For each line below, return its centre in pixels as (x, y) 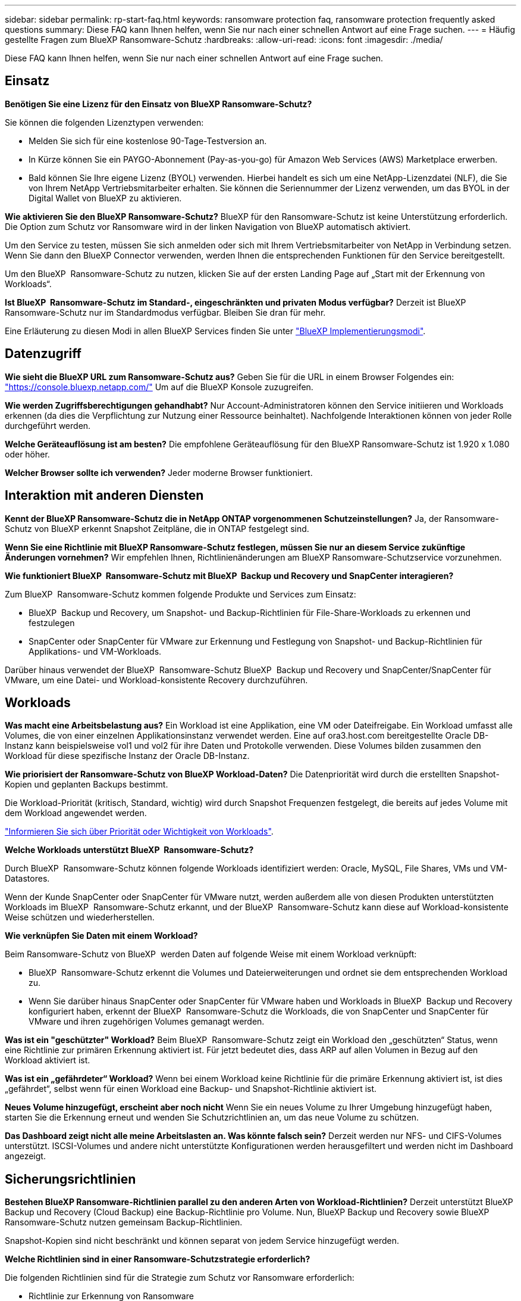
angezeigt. (25, 1156)
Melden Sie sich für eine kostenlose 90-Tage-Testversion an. (148, 141)
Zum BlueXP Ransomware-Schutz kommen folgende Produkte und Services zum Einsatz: (181, 594)
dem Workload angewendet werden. (76, 813)
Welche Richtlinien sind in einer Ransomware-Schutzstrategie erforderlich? (158, 1259)
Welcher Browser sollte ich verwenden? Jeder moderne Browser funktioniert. (159, 472)
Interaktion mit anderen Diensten (104, 496)
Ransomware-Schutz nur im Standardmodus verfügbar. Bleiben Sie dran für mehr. (165, 312)
